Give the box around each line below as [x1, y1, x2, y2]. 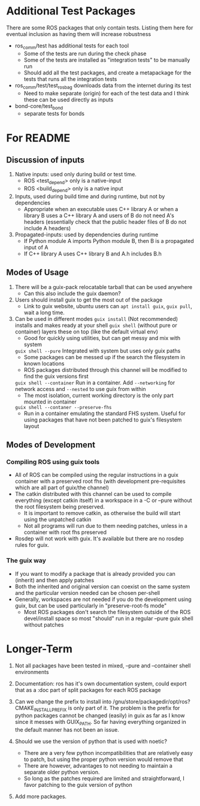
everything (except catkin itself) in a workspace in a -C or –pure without [14, 497, 193, 504]
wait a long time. [23, 309, 65, 316]
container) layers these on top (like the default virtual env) [14, 328, 159, 335]
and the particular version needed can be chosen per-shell [14, 589, 160, 596]
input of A [23, 243, 49, 251]
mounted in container [23, 398, 77, 405]
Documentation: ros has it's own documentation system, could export [14, 679, 187, 687]
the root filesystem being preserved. [14, 503, 105, 510]
